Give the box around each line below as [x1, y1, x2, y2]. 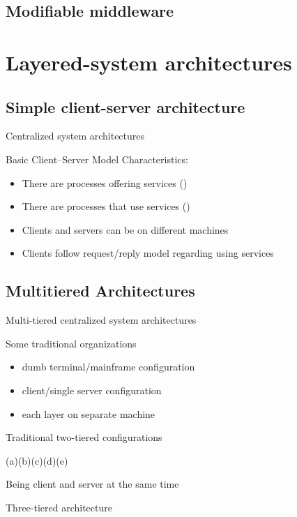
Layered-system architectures [6, 47, 292, 76]
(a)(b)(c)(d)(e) [6, 453, 68, 467]
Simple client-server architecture [6, 96, 245, 117]
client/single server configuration [22, 382, 162, 397]
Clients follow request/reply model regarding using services [22, 246, 274, 260]
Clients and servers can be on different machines [22, 222, 229, 237]
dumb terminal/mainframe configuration [22, 359, 195, 374]
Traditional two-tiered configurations [6, 430, 162, 444]
